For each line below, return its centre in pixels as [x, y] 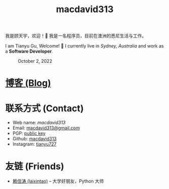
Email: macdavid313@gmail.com [46, 128]
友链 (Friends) [35, 166]
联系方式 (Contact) [45, 108]
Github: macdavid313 [35, 139]
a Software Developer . [29, 51]
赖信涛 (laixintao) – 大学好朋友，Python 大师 [58, 181]
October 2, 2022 [35, 61]
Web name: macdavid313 [39, 123]
